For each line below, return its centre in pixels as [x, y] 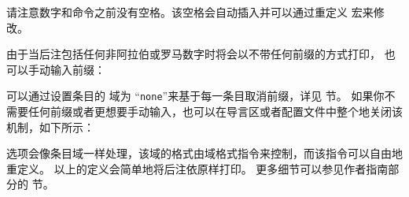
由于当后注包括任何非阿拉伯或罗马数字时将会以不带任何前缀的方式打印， [193, 54]
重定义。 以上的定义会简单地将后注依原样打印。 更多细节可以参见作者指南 [197, 168]
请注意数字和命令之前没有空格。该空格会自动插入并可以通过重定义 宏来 [190, 12]
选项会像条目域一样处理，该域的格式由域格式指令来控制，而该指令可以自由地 [204, 153]
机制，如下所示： [50, 126]
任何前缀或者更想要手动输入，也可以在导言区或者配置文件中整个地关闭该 [215, 112]
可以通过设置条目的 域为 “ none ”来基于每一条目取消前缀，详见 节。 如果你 [195, 96]
